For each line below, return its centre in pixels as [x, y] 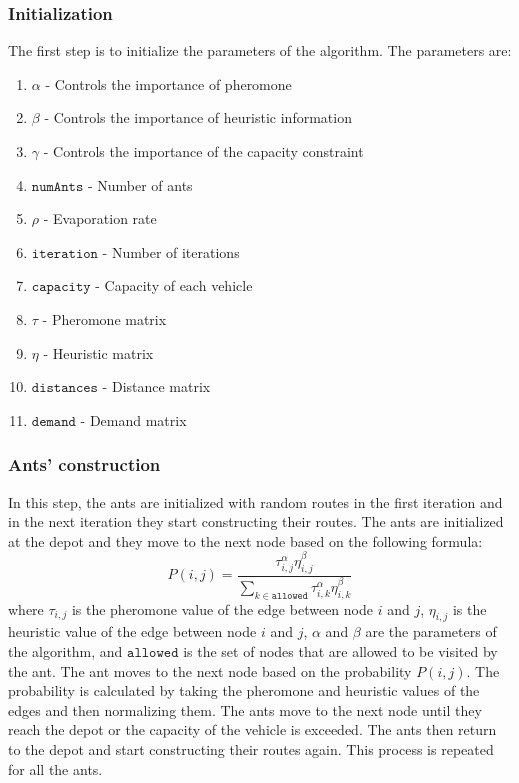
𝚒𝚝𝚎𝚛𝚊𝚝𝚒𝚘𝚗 [64, 253]
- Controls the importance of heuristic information [198, 117]
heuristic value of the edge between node [132, 631]
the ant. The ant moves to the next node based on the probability [210, 670]
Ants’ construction [84, 464]
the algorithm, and [65, 651]
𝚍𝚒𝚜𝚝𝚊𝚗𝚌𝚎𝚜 [64, 388]
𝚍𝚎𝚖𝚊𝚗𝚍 [53, 421]
